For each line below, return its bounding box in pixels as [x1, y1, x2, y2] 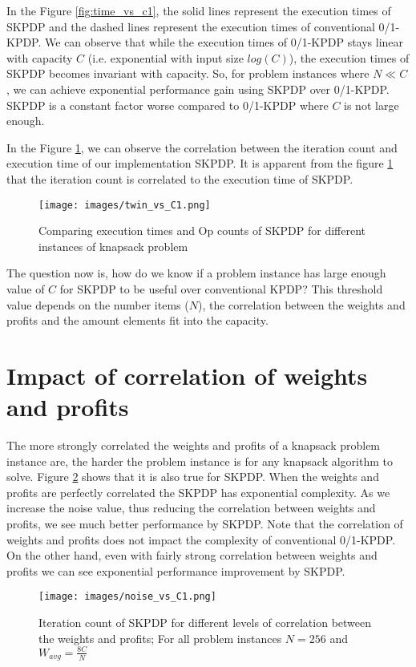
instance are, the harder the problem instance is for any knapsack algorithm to [6, 452, 393, 469]
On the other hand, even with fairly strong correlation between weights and [6, 547, 378, 564]
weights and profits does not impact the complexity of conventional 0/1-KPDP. [6, 531, 396, 548]
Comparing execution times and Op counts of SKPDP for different [38, 222, 366, 239]
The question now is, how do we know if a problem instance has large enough [6, 265, 386, 281]
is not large [344, 96, 399, 113]
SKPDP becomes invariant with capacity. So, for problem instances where [6, 65, 370, 82]
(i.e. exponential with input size [87, 49, 244, 66]
